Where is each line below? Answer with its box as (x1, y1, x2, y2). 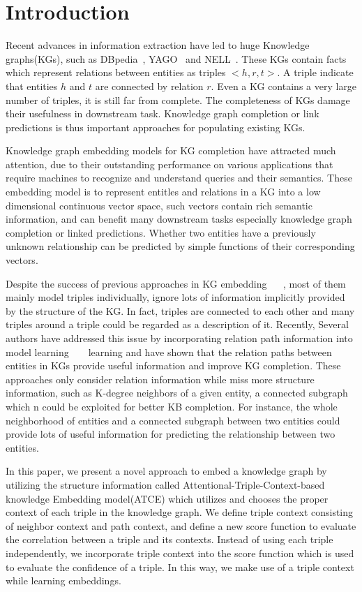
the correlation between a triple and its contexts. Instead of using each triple (6, 532, 333, 547)
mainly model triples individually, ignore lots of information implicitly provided (6, 290, 345, 304)
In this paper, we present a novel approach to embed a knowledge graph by (6, 464, 327, 478)
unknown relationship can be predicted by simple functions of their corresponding (6, 239, 355, 253)
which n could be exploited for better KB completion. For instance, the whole (6, 399, 338, 413)
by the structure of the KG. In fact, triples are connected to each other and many (6, 303, 355, 318)
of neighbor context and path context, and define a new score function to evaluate (6, 518, 356, 533)
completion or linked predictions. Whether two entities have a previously (6, 225, 316, 239)
